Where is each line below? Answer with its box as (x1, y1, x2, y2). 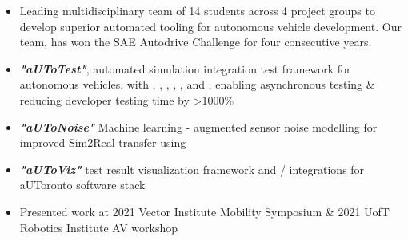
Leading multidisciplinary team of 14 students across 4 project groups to (19, 2, 375, 18)
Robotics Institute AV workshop (19, 219, 178, 235)
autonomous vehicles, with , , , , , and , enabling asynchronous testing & (19, 76, 375, 93)
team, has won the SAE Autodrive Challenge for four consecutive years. (19, 34, 372, 50)
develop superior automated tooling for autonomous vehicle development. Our (19, 18, 402, 34)
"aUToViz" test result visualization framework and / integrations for (19, 160, 365, 177)
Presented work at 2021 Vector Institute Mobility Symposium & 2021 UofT (19, 203, 390, 219)
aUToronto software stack (19, 176, 146, 193)
